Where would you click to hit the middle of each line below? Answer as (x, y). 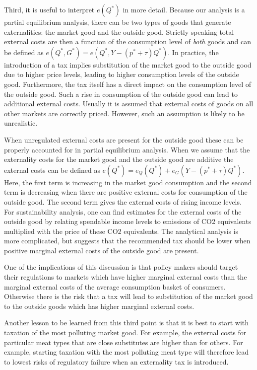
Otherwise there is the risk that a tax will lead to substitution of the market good (128, 296)
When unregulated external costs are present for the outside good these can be (124, 139)
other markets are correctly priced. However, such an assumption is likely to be (124, 113)
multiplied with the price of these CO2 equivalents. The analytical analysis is (121, 231)
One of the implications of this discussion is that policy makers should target (121, 267)
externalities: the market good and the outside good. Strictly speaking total (119, 32)
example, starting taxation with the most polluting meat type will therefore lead (127, 352)
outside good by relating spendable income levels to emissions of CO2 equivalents (128, 221)
